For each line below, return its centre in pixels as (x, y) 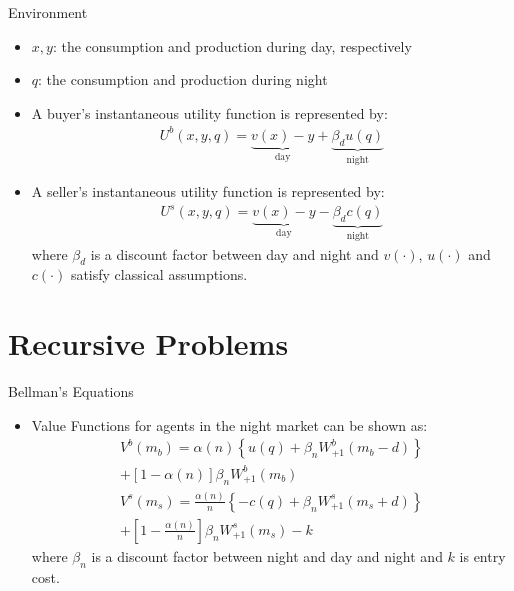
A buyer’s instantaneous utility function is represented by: (209, 112)
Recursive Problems (148, 343)
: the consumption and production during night (183, 79)
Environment (48, 12)
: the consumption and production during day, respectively (232, 45)
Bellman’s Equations (71, 391)
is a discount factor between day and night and (234, 253)
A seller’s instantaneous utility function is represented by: (208, 191)
